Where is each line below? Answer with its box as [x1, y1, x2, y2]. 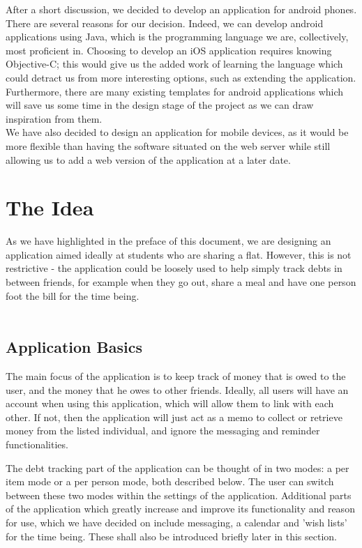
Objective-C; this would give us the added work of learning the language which [6, 56, 343, 71]
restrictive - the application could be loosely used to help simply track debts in [6, 261, 342, 275]
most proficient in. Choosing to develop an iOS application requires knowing [6, 43, 332, 57]
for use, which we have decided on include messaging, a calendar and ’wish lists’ [6, 515, 347, 529]
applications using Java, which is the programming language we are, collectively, [6, 29, 349, 44]
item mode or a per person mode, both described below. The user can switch [6, 474, 334, 489]
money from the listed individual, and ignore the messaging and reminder [6, 423, 320, 438]
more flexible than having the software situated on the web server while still [6, 138, 331, 153]
